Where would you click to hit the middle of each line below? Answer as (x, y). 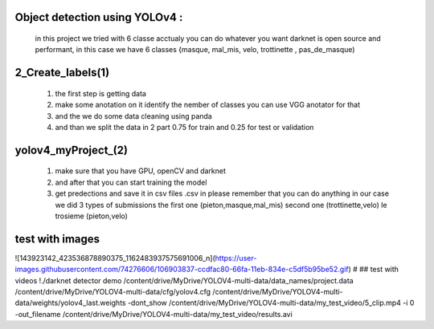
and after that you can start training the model (131, 182)
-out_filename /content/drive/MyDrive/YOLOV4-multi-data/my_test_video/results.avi (154, 314)
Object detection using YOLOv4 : (99, 17)
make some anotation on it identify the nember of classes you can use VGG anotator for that (208, 105)
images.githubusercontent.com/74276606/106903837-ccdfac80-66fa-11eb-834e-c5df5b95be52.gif (182, 270)
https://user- (236, 258)
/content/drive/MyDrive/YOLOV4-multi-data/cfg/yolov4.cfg (113, 292)
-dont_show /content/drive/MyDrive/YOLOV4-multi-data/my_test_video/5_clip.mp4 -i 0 (271, 303)
